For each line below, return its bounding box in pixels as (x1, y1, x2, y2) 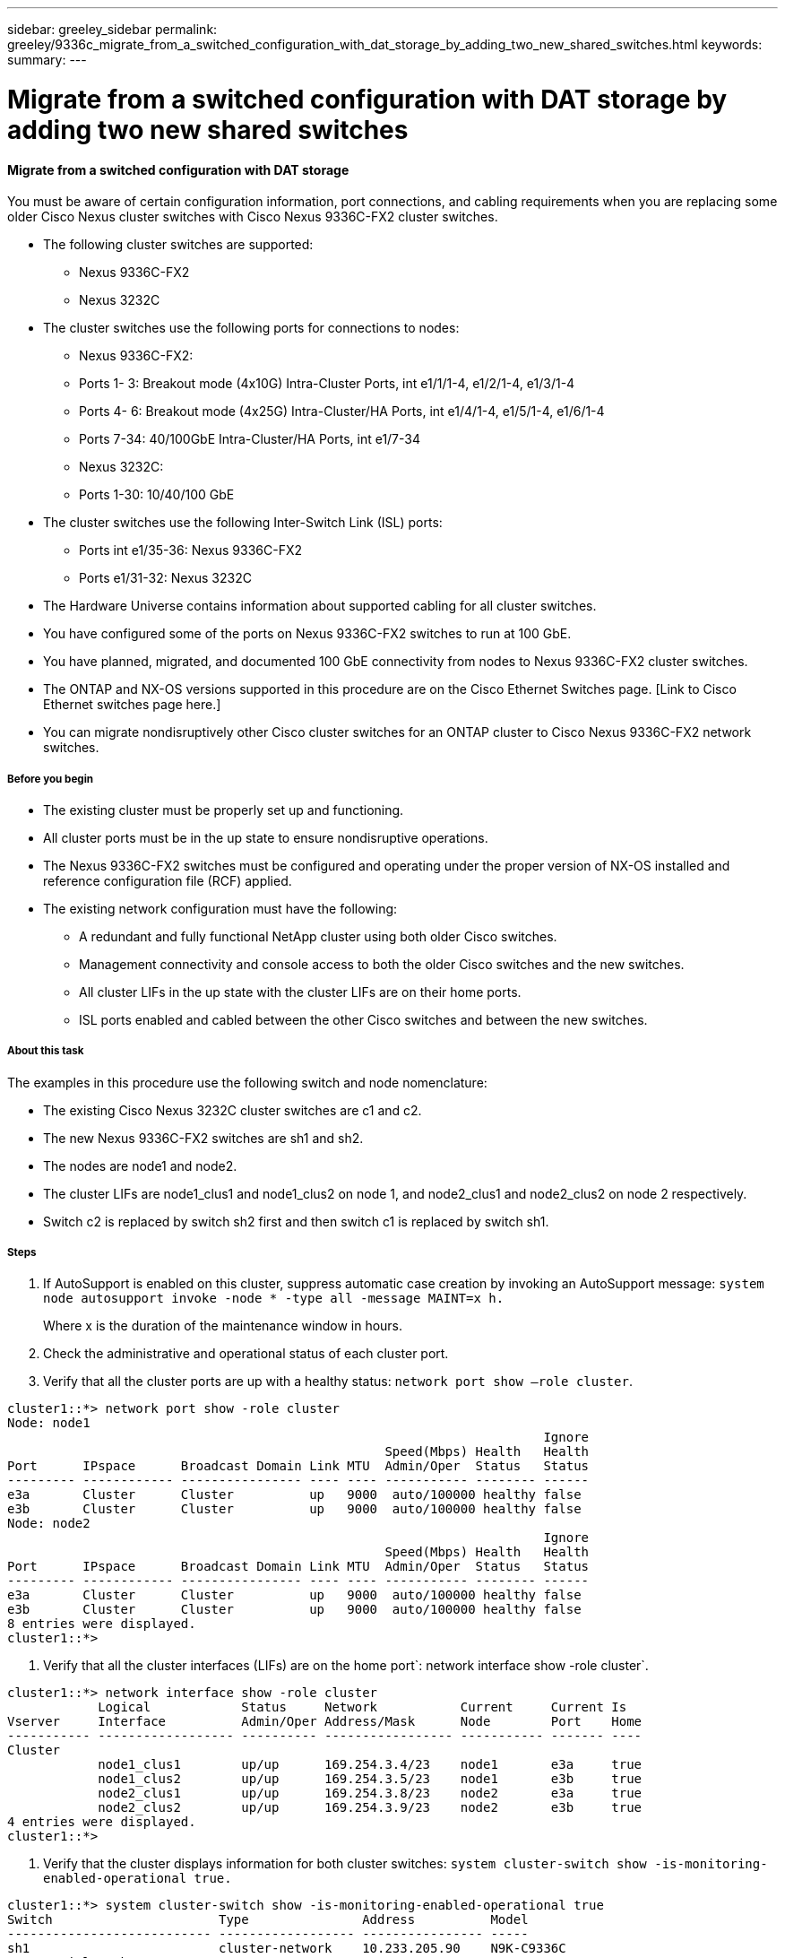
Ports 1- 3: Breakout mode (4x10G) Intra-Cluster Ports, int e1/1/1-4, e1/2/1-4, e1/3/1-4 (79, 376, 575, 392)
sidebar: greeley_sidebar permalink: (7, 22, 218, 37)
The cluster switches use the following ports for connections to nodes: (43, 320, 460, 336)
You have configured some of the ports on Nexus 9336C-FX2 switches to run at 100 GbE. (43, 626, 572, 642)
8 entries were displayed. (7, 1616, 196, 1632)
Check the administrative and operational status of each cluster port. (43, 1346, 449, 1362)
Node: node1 (7, 1416, 91, 1431)
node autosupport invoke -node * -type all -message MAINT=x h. (43, 1291, 505, 1306)
